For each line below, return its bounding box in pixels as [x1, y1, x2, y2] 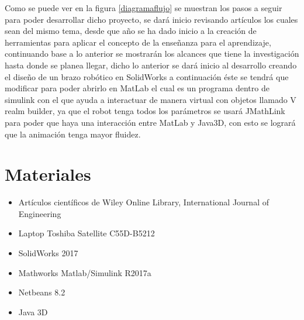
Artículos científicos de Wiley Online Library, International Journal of [18, 196, 269, 208]
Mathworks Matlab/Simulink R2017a [18, 266, 151, 278]
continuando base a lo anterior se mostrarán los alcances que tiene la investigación [5, 47, 299, 60]
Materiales [5, 162, 91, 186]
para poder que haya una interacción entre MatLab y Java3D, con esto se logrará [5, 116, 296, 128]
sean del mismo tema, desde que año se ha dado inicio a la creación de [5, 25, 257, 37]
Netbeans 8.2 [18, 286, 65, 298]
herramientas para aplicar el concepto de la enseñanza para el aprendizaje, [5, 36, 271, 48]
